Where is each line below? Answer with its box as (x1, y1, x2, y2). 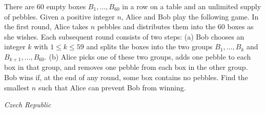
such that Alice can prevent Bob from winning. (38, 82, 186, 92)
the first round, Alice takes (4, 21, 88, 32)
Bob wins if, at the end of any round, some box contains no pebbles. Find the (4, 72, 248, 83)
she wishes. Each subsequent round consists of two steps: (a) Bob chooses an (4, 31, 244, 42)
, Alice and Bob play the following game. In (121, 11, 259, 22)
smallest (4, 82, 30, 92)
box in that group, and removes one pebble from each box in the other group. (4, 62, 248, 72)
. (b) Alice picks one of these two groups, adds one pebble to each (44, 51, 251, 62)
